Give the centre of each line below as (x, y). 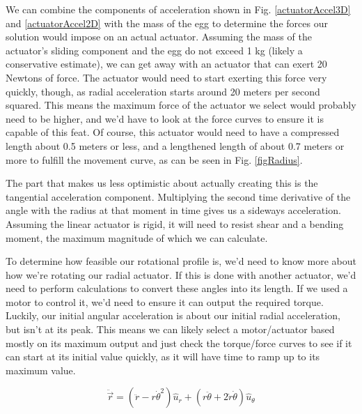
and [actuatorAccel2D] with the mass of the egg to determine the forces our (167, 23)
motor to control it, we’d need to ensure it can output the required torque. (165, 301)
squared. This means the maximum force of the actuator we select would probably (181, 105)
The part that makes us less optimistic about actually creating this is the (162, 183)
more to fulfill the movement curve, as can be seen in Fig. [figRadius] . (154, 159)
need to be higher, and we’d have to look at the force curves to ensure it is (165, 118)
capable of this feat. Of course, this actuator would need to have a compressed (173, 132)
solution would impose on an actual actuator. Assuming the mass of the (159, 37)
